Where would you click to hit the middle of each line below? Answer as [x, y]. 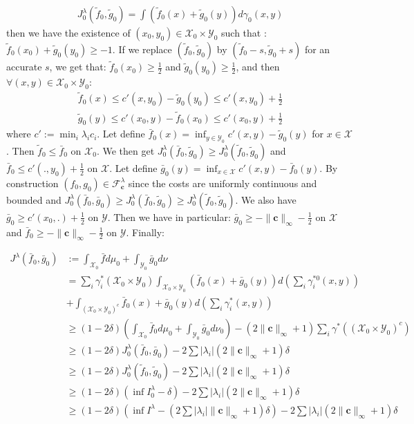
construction [32, 183]
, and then [258, 67]
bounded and [34, 199]
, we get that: [78, 67]
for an [317, 49]
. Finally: [145, 232]
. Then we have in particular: [169, 216]
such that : [244, 33]
